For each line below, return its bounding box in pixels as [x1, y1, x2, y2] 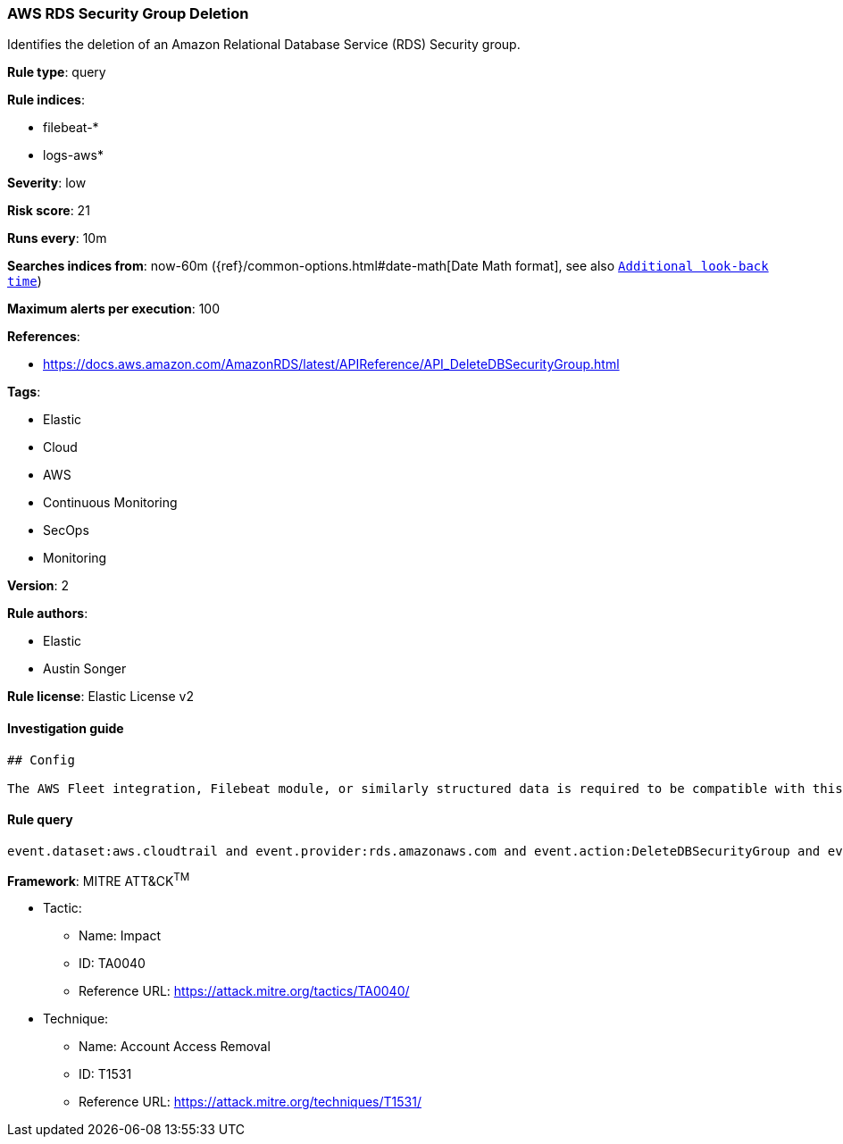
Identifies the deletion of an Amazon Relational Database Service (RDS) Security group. [7, 37, 521, 53]
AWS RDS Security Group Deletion [7, 4, 249, 22]
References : [7, 329, 80, 345]
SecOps [43, 522, 89, 539]
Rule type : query [7, 64, 106, 80]
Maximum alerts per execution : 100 [7, 301, 221, 317]
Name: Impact [79, 928, 161, 944]
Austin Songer [43, 661, 127, 677]
